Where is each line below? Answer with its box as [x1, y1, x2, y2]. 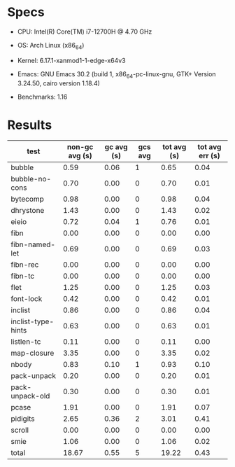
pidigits [10, 414, 35, 424]
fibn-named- [10, 239, 56, 249]
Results [7, 117, 52, 133]
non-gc [66, 142, 94, 152]
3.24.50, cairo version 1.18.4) [17, 78, 100, 88]
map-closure [10, 348, 55, 358]
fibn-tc [10, 271, 35, 281]
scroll [10, 425, 29, 435]
